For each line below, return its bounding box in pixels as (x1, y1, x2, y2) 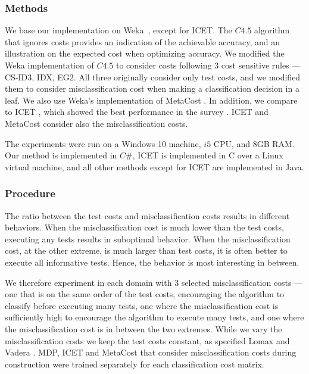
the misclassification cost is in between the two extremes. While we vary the (5, 322, 282, 335)
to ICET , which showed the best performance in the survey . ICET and (5, 105, 269, 118)
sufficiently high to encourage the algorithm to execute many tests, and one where (5, 311, 304, 323)
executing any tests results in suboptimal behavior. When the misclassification (5, 232, 291, 245)
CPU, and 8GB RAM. (213, 137, 295, 149)
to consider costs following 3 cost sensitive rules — (116, 59, 301, 71)
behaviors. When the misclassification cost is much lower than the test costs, (5, 221, 284, 233)
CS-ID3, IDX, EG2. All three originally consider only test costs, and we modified (5, 70, 301, 83)
